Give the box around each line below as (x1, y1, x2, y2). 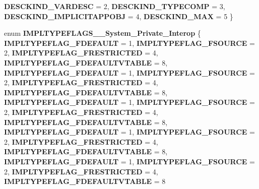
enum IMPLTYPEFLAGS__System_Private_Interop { (4, 28, 201, 38)
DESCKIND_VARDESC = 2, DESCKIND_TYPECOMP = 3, (4, 1, 225, 11)
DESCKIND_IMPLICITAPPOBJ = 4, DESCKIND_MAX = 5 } (4, 11, 233, 21)
